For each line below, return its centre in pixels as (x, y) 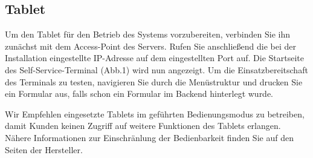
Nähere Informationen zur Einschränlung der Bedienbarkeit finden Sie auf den (149, 137)
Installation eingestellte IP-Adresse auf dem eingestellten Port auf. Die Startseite (155, 58)
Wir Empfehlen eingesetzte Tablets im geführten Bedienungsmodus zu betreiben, (155, 114)
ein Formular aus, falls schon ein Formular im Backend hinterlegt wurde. (139, 94)
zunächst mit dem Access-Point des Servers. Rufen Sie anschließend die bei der (150, 46)
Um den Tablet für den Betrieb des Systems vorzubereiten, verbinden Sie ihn (147, 34)
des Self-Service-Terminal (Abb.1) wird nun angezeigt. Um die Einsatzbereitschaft (156, 69)
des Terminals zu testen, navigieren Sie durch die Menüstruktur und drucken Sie (154, 81)
